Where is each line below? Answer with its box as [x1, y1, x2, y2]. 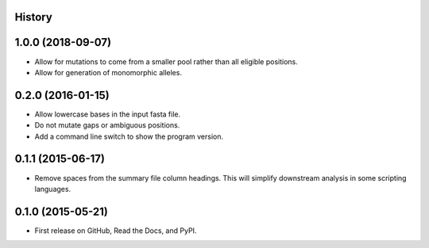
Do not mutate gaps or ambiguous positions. [34, 120, 180, 130]
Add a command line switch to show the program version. [34, 132, 224, 141]
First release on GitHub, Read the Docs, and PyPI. [34, 226, 197, 235]
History [14, 10, 53, 24]
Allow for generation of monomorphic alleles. [34, 67, 183, 77]
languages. [34, 184, 71, 193]
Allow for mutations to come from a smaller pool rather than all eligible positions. [34, 56, 298, 67]
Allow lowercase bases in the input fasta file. [34, 109, 181, 119]
